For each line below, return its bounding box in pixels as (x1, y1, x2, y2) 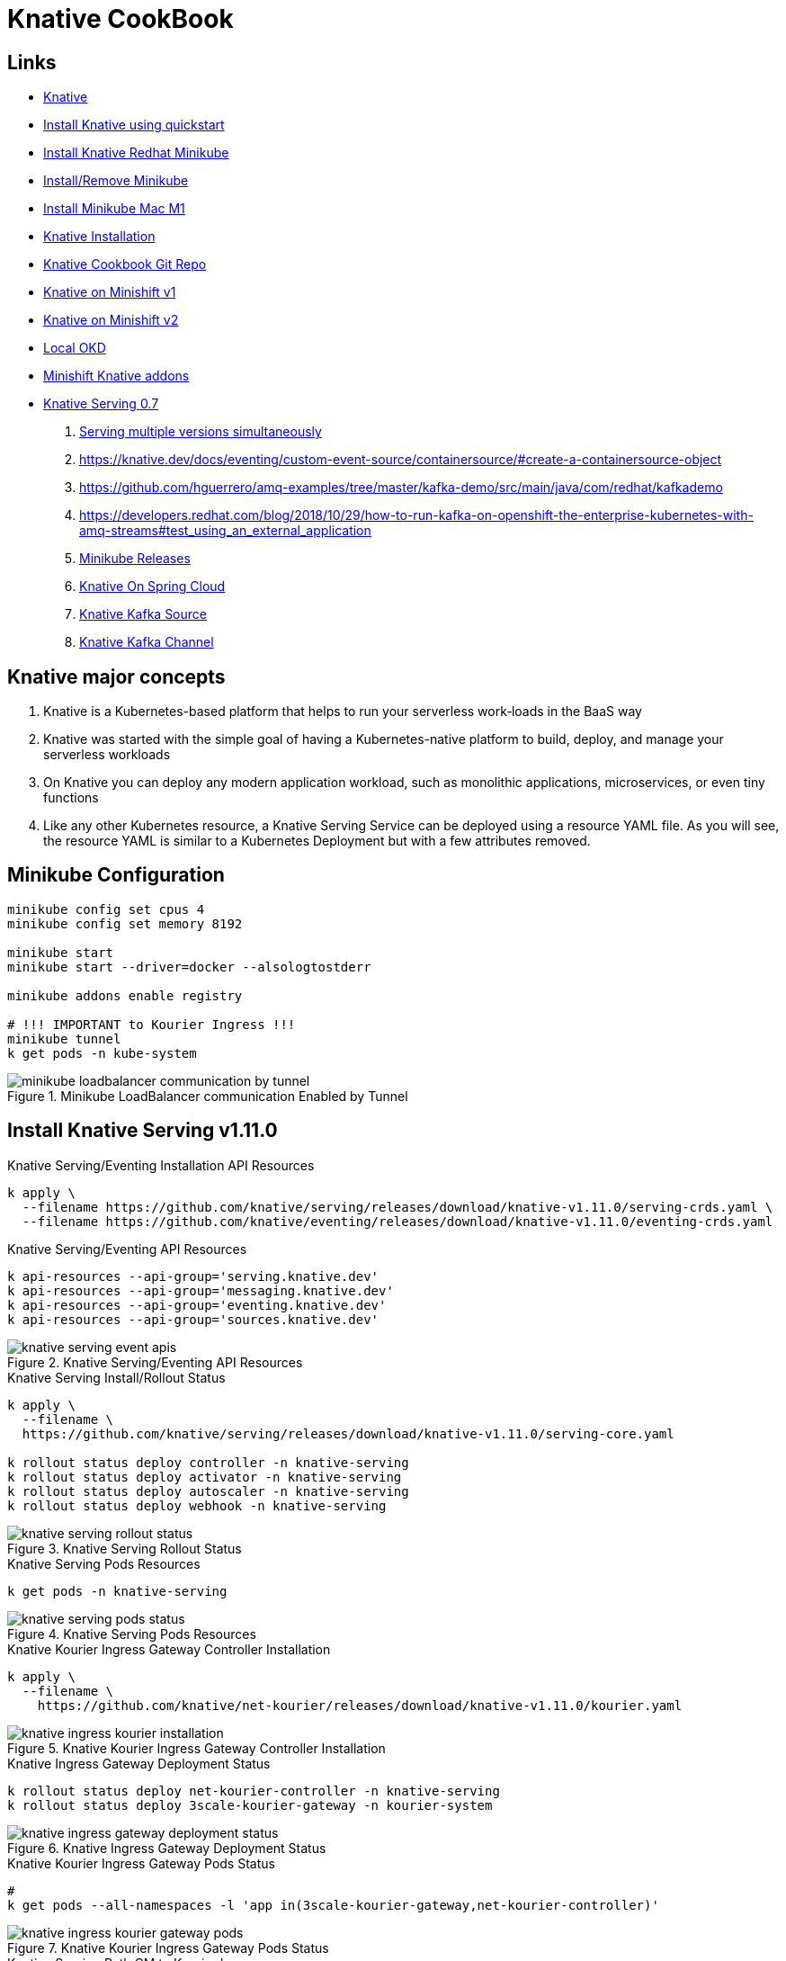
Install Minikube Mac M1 (43, 201, 185, 217)
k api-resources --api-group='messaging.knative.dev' (7, 1283, 394, 1298)
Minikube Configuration (7, 864, 225, 887)
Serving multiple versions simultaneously (79, 424, 322, 440)
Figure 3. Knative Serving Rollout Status (7, 1540, 242, 1556)
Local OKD (43, 340, 106, 356)
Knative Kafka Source (79, 606, 207, 622)
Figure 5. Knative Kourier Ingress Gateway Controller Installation (7, 1740, 386, 1756)
